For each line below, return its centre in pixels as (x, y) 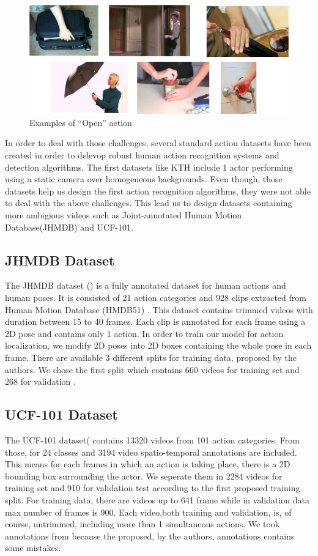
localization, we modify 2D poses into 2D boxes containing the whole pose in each (158, 345)
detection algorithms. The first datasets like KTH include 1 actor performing (149, 167)
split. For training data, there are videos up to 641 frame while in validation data (157, 499)
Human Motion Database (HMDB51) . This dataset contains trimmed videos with (159, 309)
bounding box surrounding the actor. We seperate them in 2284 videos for (144, 476)
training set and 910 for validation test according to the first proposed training (153, 488)
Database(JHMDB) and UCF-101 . (69, 227)
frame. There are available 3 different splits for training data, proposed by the (151, 357)
